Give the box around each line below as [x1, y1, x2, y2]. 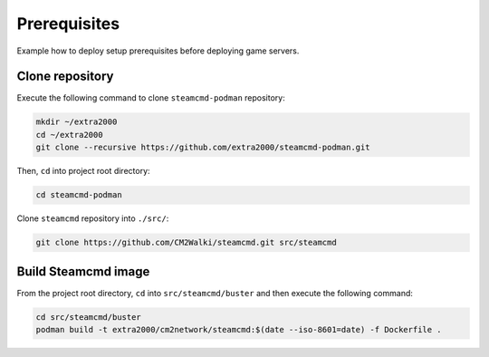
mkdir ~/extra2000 [35, 117, 118, 127]
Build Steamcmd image [16, 264, 150, 279]
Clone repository [16, 69, 114, 84]
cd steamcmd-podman [35, 190, 122, 200]
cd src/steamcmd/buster [35, 312, 142, 322]
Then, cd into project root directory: [16, 166, 150, 177]
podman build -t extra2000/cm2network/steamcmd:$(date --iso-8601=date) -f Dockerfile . [35, 324, 443, 335]
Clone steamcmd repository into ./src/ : [16, 213, 169, 224]
